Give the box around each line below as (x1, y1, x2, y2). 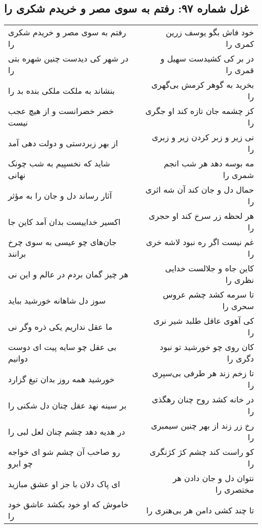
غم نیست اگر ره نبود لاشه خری (146, 236, 254, 248)
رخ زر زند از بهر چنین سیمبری (151, 420, 254, 432)
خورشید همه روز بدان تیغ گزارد (8, 373, 115, 385)
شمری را (223, 169, 254, 181)
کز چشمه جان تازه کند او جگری (145, 105, 254, 117)
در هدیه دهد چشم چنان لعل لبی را (8, 425, 125, 437)
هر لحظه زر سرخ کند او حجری (149, 210, 254, 222)
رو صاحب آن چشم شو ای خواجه (8, 446, 120, 458)
